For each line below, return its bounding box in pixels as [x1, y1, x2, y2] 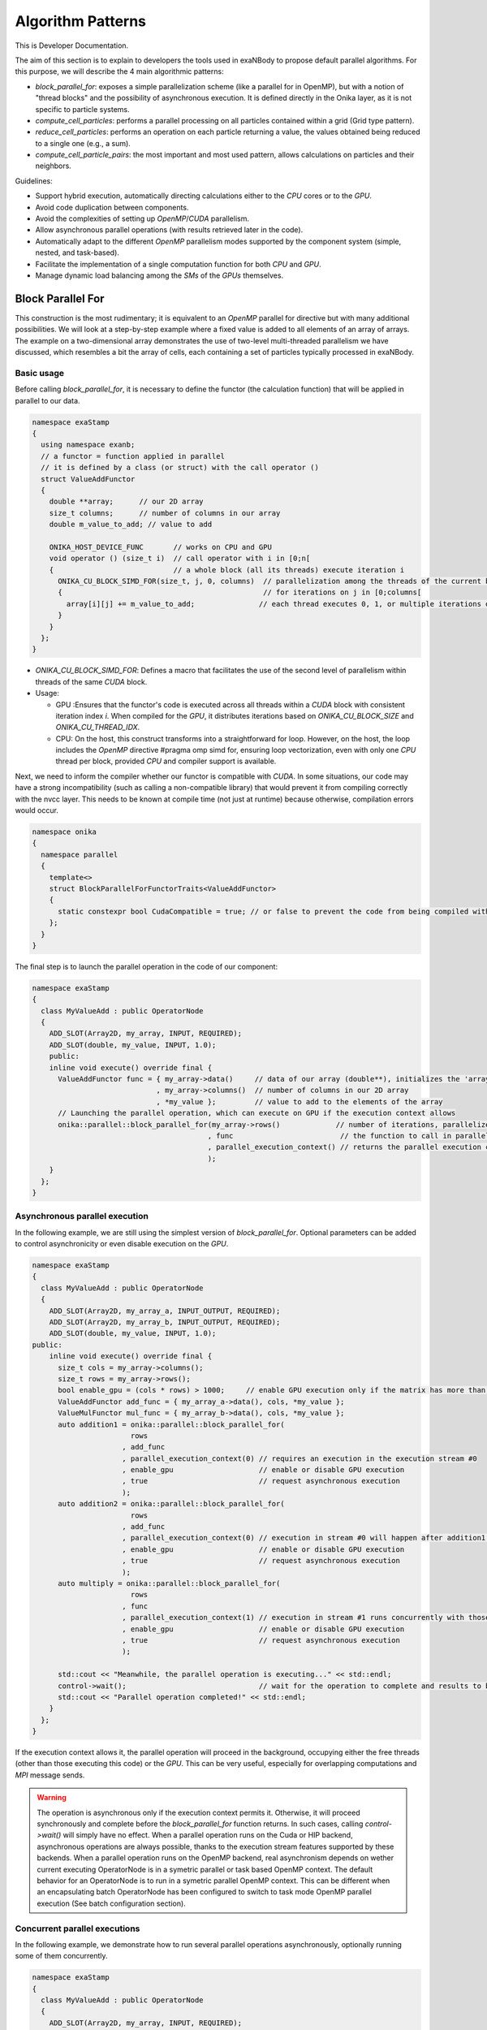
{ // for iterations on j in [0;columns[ [58, 588, 422, 597]
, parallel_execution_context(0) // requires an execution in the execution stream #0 [122, 1453, 478, 1463]
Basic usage [15, 367, 65, 378]
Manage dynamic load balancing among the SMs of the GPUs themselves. [35, 270, 284, 280]
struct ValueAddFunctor [41, 474, 136, 483]
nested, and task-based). [35, 248, 119, 257]
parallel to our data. [15, 395, 80, 405]
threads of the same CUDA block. [35, 676, 148, 686]
